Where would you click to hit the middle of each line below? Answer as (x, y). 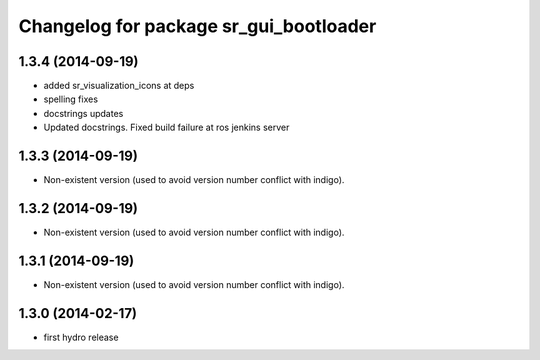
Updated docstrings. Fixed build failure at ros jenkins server (166, 127)
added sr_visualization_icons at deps (119, 86)
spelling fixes (71, 99)
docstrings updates (83, 113)
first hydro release (81, 337)
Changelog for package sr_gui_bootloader (197, 26)
